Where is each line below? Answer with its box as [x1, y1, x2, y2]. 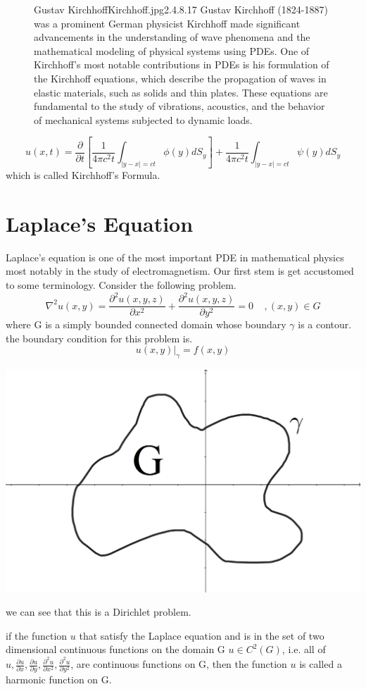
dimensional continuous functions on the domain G [6, 642, 225, 657]
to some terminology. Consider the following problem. [6, 277, 236, 292]
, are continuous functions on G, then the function [70, 657, 287, 671]
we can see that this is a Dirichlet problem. [6, 604, 191, 619]
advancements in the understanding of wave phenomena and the [34, 30, 310, 44]
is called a [299, 657, 342, 671]
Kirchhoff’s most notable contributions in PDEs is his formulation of [34, 57, 329, 72]
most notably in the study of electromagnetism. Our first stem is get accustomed [6, 263, 354, 278]
